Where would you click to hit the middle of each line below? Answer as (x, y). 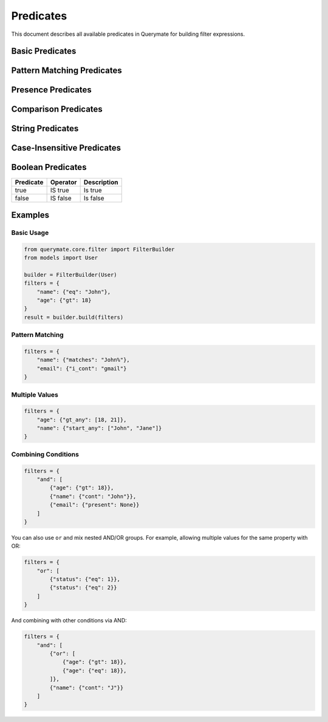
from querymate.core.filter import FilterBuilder (99, 249)
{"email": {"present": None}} (94, 505)
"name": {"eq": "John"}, (74, 292)
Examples (30, 215)
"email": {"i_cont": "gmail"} (82, 368)
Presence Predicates (51, 90)
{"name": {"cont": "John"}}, (93, 496)
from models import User (61, 258)
